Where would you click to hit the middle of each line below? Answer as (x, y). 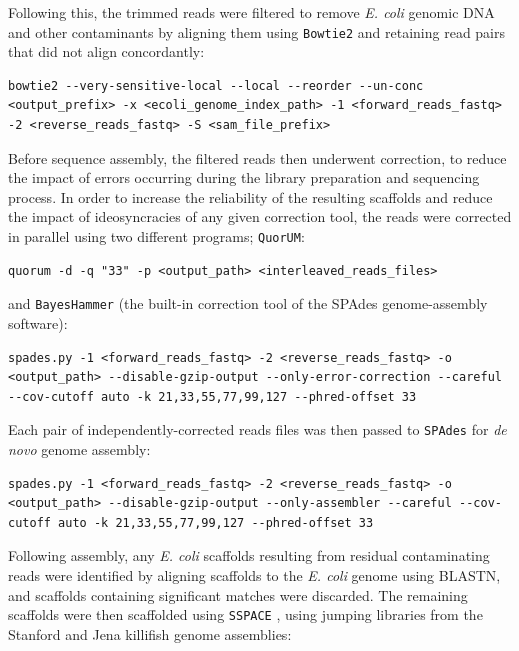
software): (38, 322)
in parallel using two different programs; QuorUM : (156, 236)
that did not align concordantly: (106, 51)
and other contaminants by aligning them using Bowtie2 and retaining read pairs (257, 31)
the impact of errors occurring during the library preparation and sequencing (244, 177)
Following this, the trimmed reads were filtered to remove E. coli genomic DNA (251, 12)
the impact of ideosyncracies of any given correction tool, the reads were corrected (260, 216)
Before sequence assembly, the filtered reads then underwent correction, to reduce (257, 157)
